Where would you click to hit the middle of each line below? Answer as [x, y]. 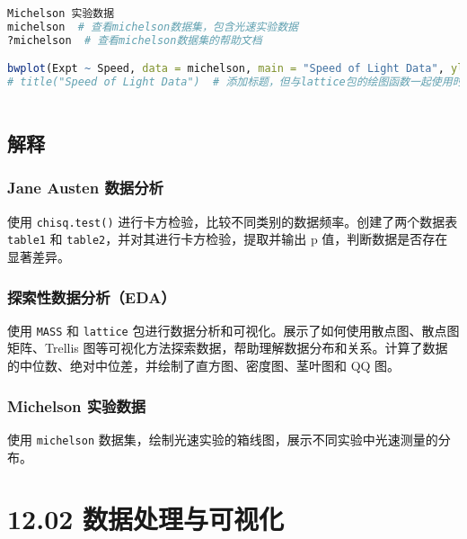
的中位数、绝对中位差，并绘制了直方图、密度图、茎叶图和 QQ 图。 [204, 366]
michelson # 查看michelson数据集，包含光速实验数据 [153, 27]
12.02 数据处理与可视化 [146, 519]
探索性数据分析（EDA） [92, 296]
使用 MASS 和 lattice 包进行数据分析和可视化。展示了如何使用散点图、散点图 [233, 330]
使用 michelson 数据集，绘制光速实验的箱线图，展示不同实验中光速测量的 [223, 439]
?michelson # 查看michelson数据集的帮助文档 [135, 40]
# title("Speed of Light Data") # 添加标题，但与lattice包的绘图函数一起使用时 [235, 82]
